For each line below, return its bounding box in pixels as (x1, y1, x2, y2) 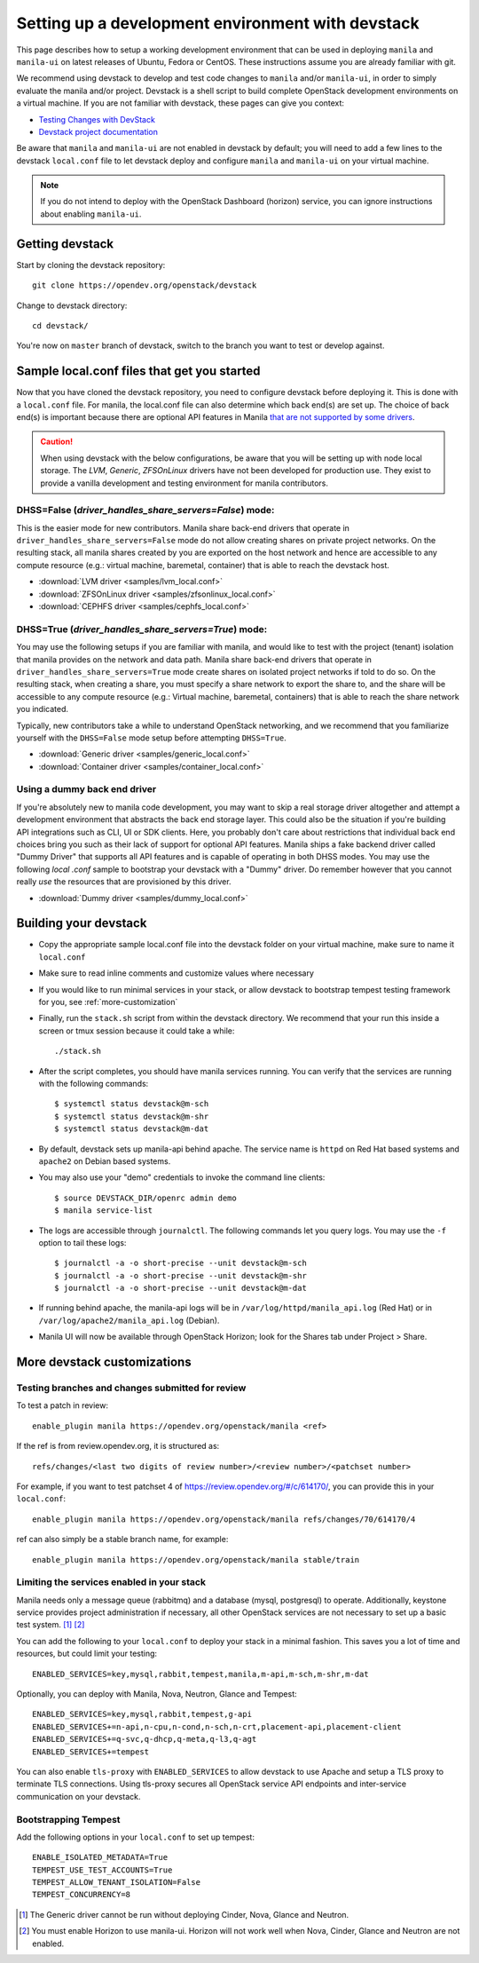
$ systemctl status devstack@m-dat (54, 1124, 209, 1134)
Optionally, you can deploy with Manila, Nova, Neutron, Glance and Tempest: (16, 1689, 297, 1699)
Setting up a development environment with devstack (16, 13, 420, 33)
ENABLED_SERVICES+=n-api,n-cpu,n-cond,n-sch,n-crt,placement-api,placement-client (32, 1722, 402, 1731)
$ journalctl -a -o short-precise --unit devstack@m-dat (54, 1283, 308, 1294)
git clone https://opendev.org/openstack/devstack (32, 281, 257, 290)
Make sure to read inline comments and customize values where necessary (38, 968, 315, 978)
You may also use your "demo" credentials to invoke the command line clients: (38, 1172, 326, 1183)
